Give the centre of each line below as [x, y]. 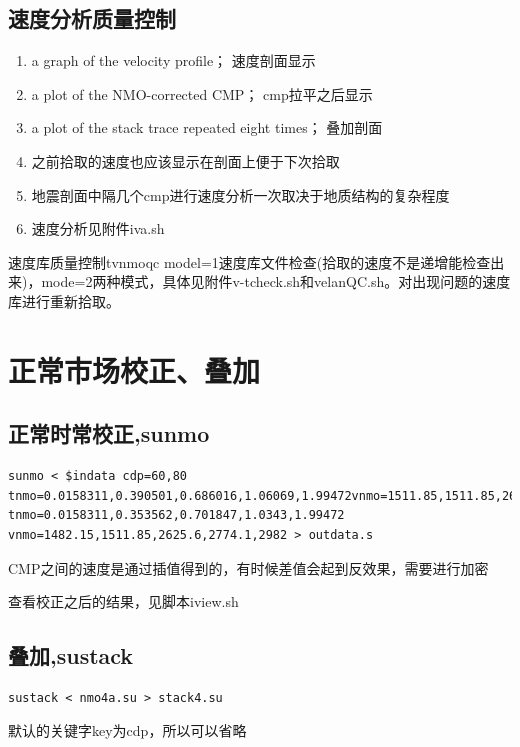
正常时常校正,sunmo [109, 433]
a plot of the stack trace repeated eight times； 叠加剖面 [207, 127]
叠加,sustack [71, 655]
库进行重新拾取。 [64, 300]
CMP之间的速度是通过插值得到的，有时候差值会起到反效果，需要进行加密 [248, 567]
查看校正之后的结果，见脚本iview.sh [123, 601]
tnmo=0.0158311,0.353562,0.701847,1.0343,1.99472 [176, 515]
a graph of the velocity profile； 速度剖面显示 [173, 60]
